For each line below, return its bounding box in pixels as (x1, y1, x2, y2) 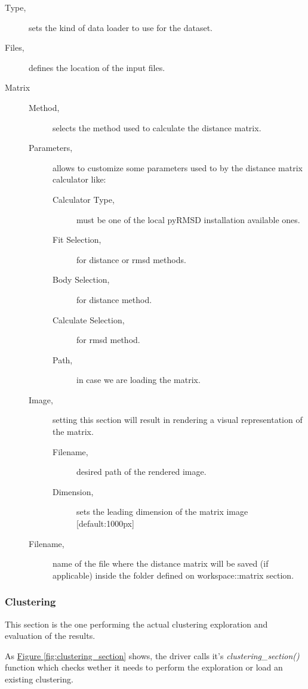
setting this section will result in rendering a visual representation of (53, 413, 303, 426)
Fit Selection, (53, 233, 101, 246)
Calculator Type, (53, 193, 115, 205)
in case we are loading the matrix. (76, 373, 201, 386)
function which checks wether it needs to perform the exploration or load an (5, 661, 283, 673)
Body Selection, (53, 273, 110, 286)
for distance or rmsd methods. (76, 253, 186, 265)
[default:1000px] (76, 517, 134, 530)
